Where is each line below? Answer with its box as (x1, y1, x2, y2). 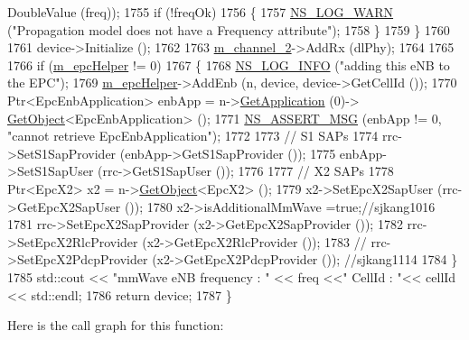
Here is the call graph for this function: (7, 316, 224, 335)
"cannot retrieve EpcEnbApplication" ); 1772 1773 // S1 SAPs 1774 (7, 126, 379, 145)
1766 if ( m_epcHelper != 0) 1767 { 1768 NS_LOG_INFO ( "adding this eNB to (7, 55, 450, 74)
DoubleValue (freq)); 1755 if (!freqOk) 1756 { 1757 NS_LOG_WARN (7, 3, 394, 21)
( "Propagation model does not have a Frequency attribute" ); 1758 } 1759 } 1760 (7, 20, 450, 39)
